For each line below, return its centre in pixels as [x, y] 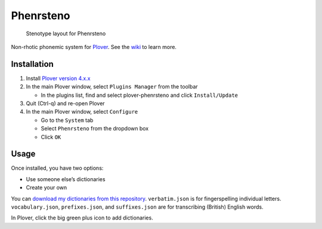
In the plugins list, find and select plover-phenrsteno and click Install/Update [140, 95]
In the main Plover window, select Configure [82, 112]
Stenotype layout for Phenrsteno [66, 33]
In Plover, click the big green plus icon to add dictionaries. [82, 218]
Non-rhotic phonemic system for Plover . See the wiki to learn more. [94, 47]
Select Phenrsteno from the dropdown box [95, 129]
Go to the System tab [67, 120]
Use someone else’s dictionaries [66, 179]
